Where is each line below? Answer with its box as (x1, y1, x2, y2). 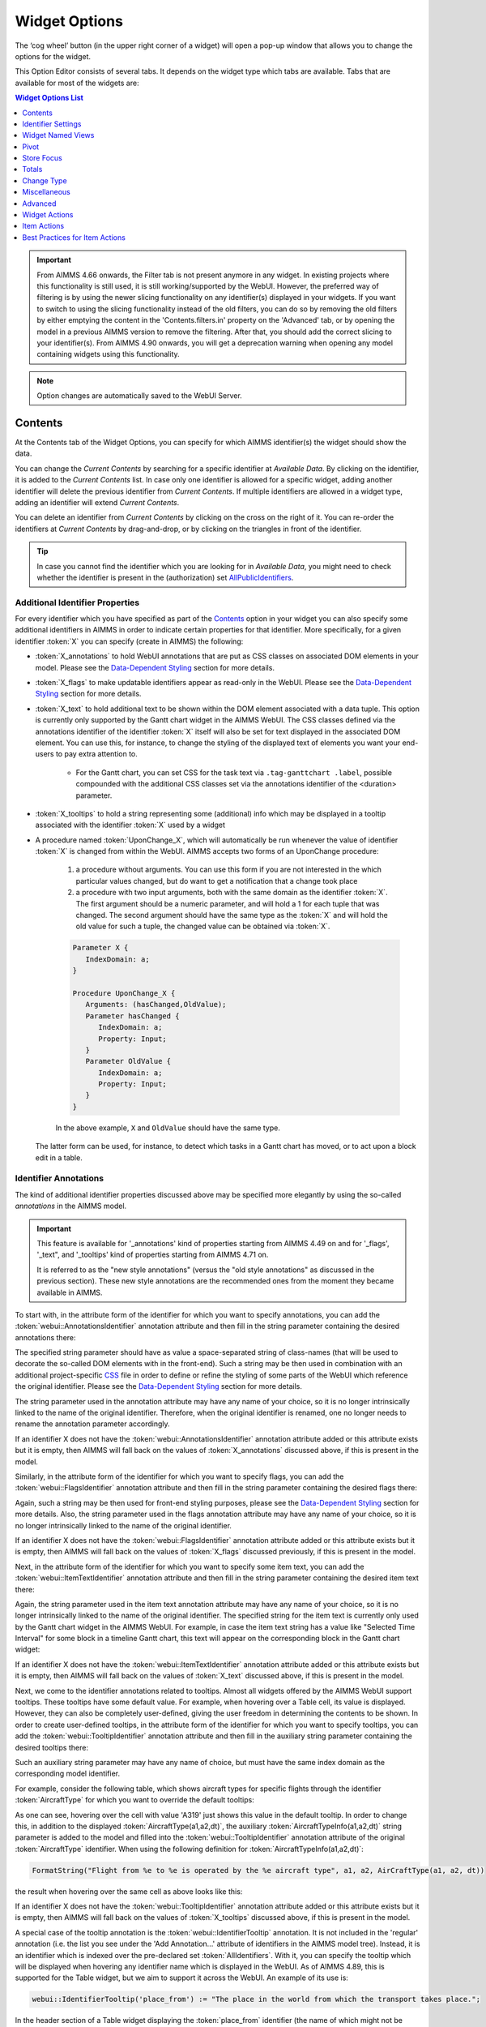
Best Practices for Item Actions (22, 232, 126, 242)
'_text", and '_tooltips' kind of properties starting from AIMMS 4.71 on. (36, 1249, 269, 1260)
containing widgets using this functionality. (36, 349, 180, 359)
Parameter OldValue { (85, 1056, 172, 1066)
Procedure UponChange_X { (72, 988, 176, 997)
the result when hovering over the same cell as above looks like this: (15, 1886, 243, 1896)
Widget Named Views (22, 131, 95, 140)
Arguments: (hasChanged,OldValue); (85, 1000, 227, 1009)
